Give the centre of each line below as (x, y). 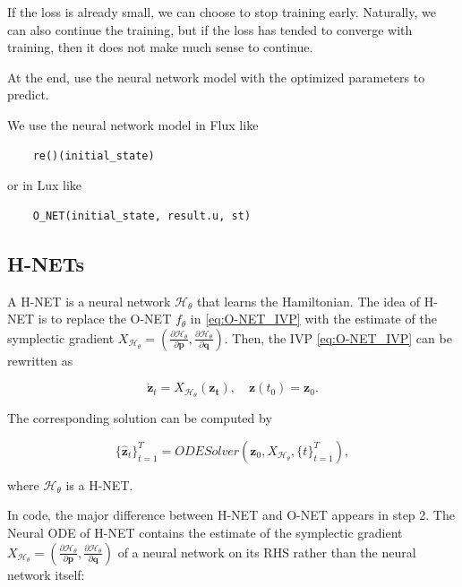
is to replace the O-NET (105, 319)
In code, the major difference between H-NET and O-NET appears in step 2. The (231, 515)
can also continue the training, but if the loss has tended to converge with (210, 29)
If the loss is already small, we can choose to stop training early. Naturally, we (222, 12)
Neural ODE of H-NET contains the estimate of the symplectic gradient (205, 532)
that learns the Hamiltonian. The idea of (308, 301)
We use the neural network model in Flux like (133, 124)
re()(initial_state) (94, 155)
